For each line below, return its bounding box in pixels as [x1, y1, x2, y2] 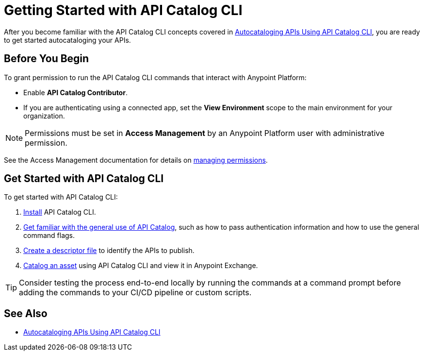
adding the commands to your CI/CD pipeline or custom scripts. [19, 287, 252, 298]
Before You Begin [4, 52, 89, 65]
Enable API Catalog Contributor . [23, 88, 128, 97]
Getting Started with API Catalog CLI [4, 2, 243, 18]
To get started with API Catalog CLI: [4, 193, 118, 202]
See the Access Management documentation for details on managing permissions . [4, 155, 268, 164]
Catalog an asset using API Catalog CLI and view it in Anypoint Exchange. [23, 261, 258, 270]
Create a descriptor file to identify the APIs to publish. [23, 246, 195, 255]
